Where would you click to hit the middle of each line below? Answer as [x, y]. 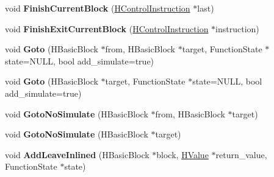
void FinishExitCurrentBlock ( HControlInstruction [107, 28]
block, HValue [182, 154]
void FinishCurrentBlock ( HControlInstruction [98, 8]
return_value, [241, 154]
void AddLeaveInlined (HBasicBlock [77, 154]
